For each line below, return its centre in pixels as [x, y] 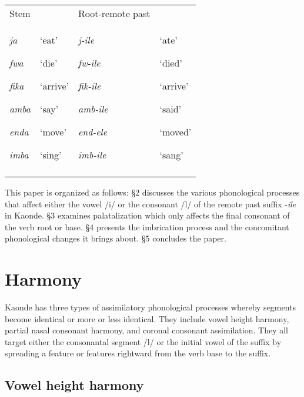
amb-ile [93, 109]
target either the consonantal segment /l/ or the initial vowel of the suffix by [143, 341]
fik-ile [89, 86]
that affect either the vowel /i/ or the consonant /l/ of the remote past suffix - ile [151, 204]
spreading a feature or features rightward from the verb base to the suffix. [138, 353]
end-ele [93, 132]
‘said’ [171, 109]
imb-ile [92, 155]
